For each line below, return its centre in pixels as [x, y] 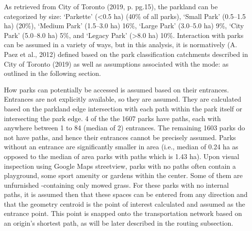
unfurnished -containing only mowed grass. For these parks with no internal [117, 185]
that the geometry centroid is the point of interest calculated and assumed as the [125, 204]
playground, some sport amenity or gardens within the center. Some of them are [123, 175]
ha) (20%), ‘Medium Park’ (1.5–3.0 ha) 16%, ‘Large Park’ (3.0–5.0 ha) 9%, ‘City [124, 26]
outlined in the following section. [52, 73]
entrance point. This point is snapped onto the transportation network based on [123, 213]
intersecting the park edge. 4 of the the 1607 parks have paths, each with [112, 118]
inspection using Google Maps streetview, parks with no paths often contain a [120, 166]
